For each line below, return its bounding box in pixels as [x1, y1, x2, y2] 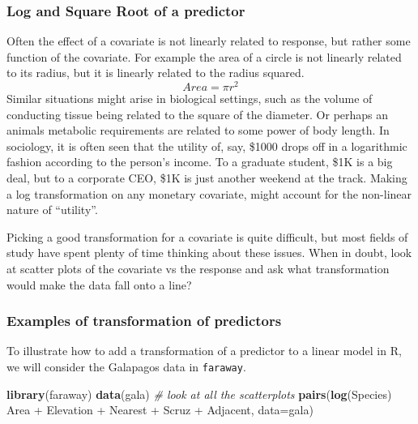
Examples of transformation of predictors [6, 311, 282, 331]
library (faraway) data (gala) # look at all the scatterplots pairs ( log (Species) [6, 385, 392, 402]
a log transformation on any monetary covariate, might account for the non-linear [6, 185, 412, 202]
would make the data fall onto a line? [6, 276, 192, 293]
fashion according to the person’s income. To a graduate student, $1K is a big [6, 153, 393, 170]
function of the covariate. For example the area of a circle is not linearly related [6, 48, 402, 65]
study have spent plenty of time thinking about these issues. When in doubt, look [6, 244, 412, 261]
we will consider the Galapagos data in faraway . [6, 358, 246, 375]
